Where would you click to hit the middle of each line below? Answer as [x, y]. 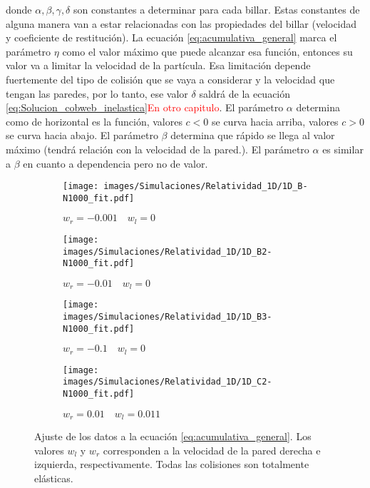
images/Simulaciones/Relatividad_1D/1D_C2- [168, 382]
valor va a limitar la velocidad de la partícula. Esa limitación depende [158, 65]
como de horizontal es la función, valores [94, 121]
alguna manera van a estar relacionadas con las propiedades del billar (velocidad [181, 23]
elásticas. [54, 478]
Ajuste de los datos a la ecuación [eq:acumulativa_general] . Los [173, 436]
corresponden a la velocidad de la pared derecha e [212, 450]
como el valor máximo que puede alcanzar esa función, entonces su [207, 51]
